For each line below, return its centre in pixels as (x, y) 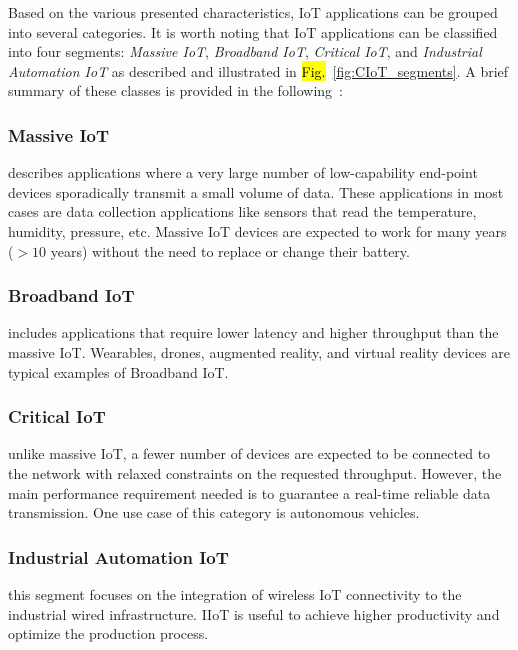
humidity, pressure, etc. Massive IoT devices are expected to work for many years (257, 230)
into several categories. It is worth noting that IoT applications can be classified (253, 31)
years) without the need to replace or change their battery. (230, 250)
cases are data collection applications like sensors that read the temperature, (242, 211)
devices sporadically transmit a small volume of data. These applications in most (256, 191)
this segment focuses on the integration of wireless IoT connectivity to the (235, 593)
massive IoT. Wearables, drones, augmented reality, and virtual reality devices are (259, 351)
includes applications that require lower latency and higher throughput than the (253, 332)
